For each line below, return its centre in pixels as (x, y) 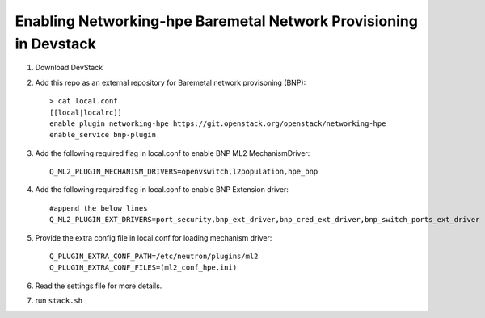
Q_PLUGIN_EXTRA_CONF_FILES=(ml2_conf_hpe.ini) (143, 268)
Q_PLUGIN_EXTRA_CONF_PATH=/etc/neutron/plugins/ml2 (154, 257)
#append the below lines (99, 208)
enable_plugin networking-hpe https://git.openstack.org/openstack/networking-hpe (218, 123)
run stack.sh (59, 301)
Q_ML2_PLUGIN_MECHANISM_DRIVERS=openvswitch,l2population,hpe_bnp (184, 172)
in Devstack (55, 44)
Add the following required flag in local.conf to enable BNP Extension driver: (162, 190)
